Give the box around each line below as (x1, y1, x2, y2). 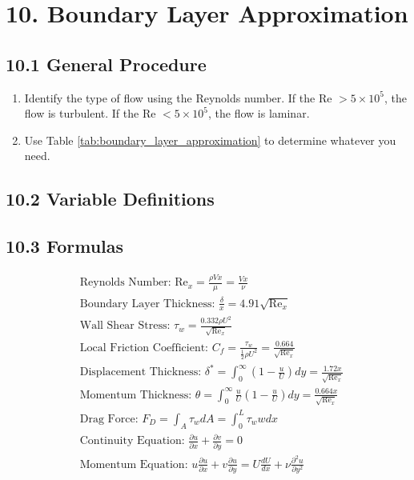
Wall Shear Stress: (79, 320, 171, 332)
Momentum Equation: (79, 458, 188, 470)
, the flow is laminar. (208, 105, 310, 122)
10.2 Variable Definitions (6, 186, 215, 211)
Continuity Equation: (79, 435, 185, 447)
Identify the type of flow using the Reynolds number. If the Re (24, 89, 332, 106)
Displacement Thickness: (79, 366, 202, 378)
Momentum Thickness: (79, 389, 192, 401)
